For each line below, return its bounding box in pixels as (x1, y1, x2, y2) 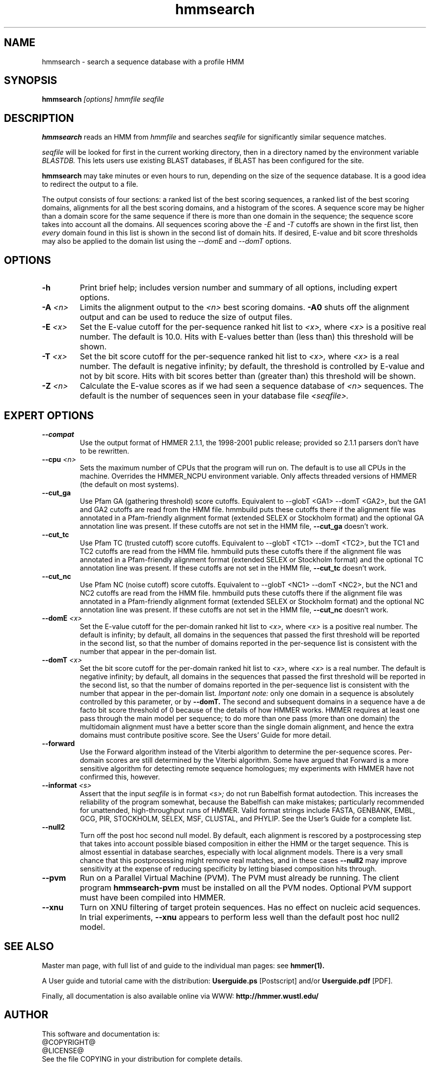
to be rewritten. (80, 446, 129, 455)
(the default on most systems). (80, 480, 179, 489)
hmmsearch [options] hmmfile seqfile (42, 95, 164, 104)
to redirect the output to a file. (42, 180, 138, 189)
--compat (42, 430, 74, 438)
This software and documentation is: (42, 1029, 160, 1038)
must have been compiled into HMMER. (80, 892, 226, 902)
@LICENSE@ (42, 1046, 84, 1055)
